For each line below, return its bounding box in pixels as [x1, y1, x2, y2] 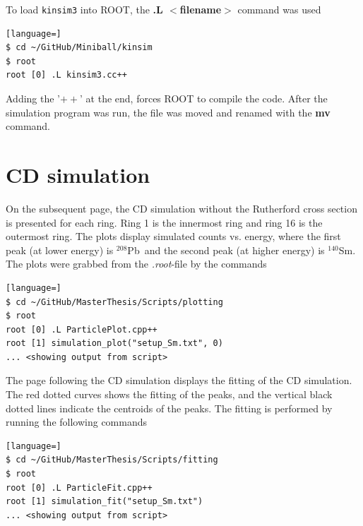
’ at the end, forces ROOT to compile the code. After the [80, 91, 328, 106]
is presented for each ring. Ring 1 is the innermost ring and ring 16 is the [6, 215, 323, 229]
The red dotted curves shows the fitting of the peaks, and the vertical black [6, 387, 333, 402]
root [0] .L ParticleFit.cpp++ [6, 482, 153, 493]
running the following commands [6, 414, 148, 429]
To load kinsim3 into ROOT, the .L [6, 2, 163, 16]
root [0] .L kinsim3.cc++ [6, 70, 127, 80]
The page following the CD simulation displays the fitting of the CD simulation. [6, 373, 352, 388]
